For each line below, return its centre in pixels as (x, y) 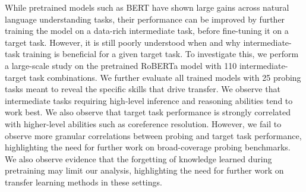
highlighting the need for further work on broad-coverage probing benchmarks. (148, 147)
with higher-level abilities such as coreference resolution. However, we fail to (143, 123)
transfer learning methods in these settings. (83, 182)
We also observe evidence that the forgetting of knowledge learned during (138, 158)
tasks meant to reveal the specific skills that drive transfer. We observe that (143, 89)
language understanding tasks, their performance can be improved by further (145, 19)
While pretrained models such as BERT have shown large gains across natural (147, 7)
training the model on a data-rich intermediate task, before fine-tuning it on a (147, 31)
